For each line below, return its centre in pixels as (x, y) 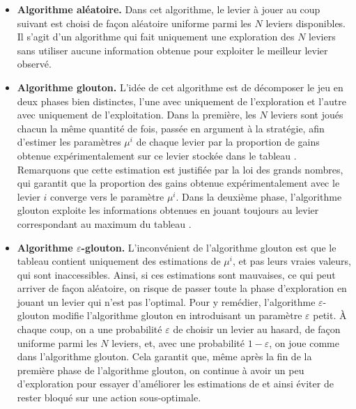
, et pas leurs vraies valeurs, (292, 261)
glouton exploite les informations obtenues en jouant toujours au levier (168, 210)
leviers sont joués (307, 115)
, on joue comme (304, 342)
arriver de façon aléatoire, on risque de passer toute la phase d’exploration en (182, 288)
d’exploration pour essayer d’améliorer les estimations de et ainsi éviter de (175, 384)
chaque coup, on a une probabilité (90, 329)
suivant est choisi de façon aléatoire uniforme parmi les (134, 23)
